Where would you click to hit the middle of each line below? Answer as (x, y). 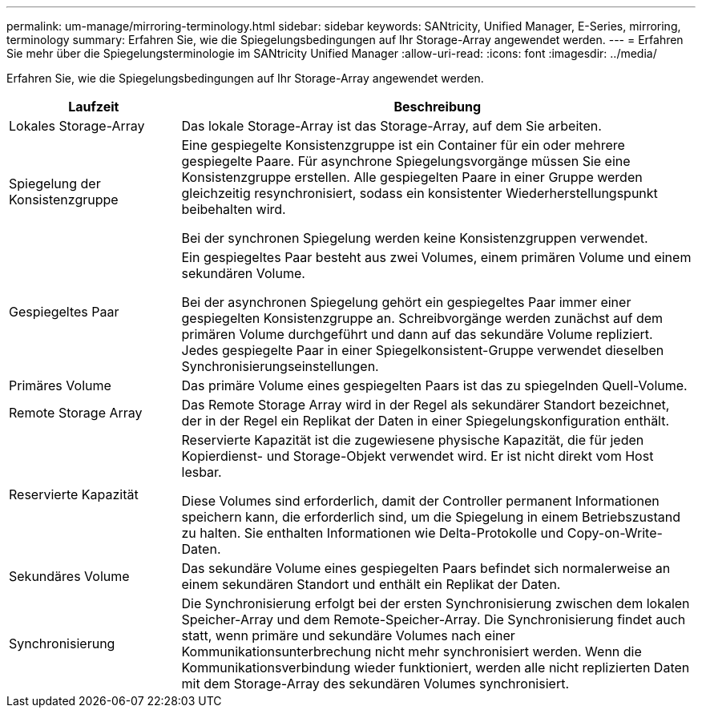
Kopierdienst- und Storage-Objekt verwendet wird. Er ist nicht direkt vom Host (418, 456)
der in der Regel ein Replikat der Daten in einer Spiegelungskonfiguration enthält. (426, 421)
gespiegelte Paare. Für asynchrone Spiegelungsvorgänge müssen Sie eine (406, 161)
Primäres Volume (60, 385)
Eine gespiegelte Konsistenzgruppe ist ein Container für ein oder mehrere (403, 145)
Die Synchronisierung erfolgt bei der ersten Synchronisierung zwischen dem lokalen (436, 603)
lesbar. (202, 472)
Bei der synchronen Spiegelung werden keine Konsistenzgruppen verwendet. (415, 238)
